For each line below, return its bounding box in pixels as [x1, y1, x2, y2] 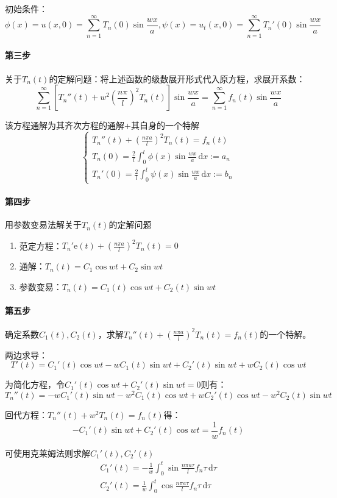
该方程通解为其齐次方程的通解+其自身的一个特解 [5, 119, 199, 132]
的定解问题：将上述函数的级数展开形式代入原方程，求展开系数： [49, 72, 305, 85]
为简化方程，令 [5, 378, 65, 391]
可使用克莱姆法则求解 [5, 446, 90, 459]
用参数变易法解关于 [5, 218, 82, 231]
